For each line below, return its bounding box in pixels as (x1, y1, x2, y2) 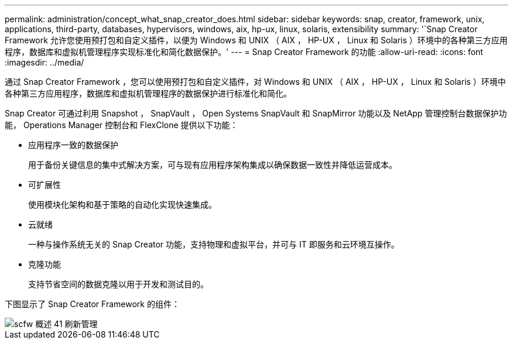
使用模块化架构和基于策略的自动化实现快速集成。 (28, 199, 217, 209)
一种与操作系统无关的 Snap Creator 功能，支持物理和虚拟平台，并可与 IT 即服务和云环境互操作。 (28, 239, 399, 249)
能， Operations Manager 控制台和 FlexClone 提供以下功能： (5, 120, 238, 130)
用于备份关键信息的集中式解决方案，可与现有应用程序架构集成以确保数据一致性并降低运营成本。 (28, 160, 397, 170)
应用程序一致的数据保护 (28, 140, 118, 150)
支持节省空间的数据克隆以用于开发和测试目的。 (28, 279, 208, 289)
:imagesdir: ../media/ (5, 57, 84, 67)
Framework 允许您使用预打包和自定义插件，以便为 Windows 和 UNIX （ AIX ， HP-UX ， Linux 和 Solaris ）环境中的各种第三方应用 (5, 35, 508, 45)
